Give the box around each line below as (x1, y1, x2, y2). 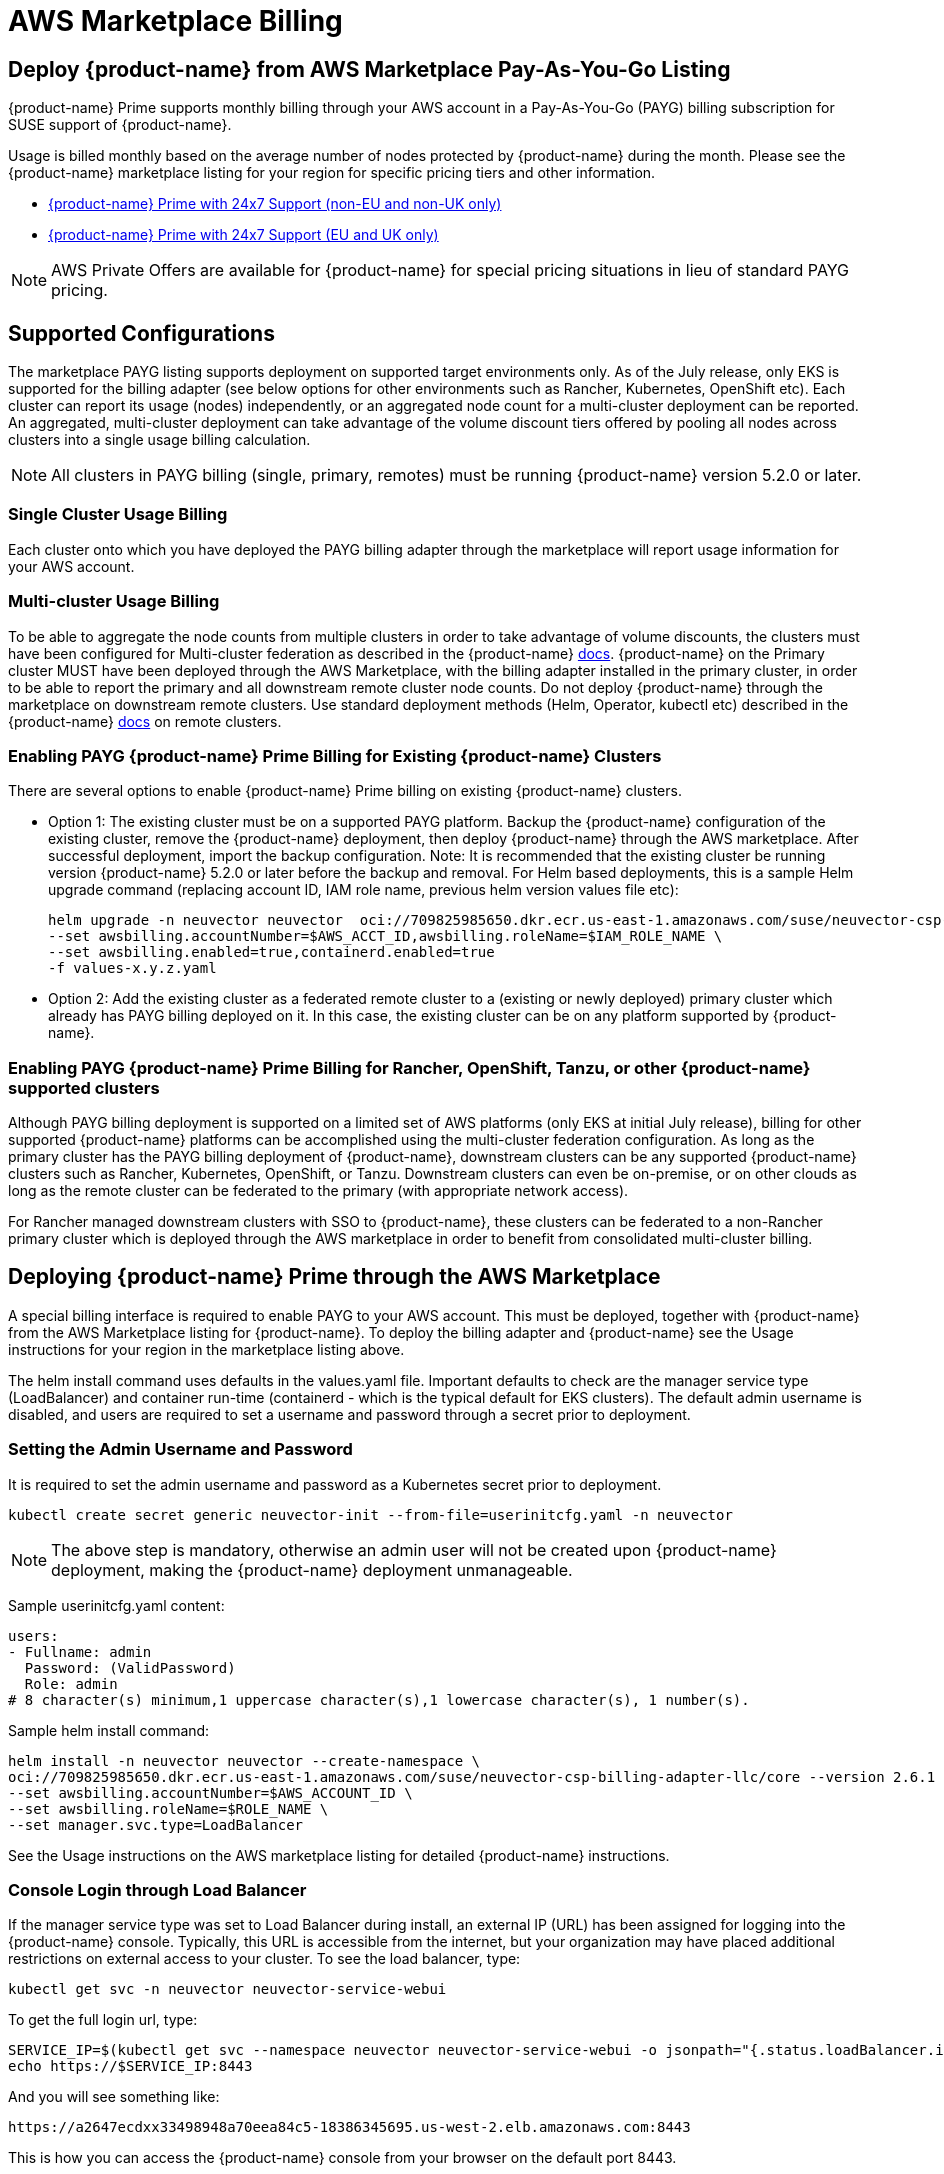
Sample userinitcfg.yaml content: (8, 1596, 225, 1614)
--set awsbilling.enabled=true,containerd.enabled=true (48, 944, 495, 961)
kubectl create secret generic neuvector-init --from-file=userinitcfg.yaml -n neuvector (8, 1506, 733, 1523)
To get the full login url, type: (8, 2011, 198, 2029)
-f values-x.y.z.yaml (48, 960, 217, 977)
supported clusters (8, 1077, 160, 1098)
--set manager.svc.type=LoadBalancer (8, 1816, 304, 1833)
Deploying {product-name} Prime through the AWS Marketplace (8, 1264, 661, 1290)
